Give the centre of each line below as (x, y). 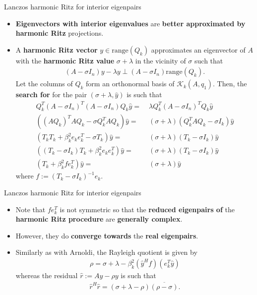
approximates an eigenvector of (198, 49)
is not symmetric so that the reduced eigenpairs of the (147, 209)
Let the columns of (44, 84)
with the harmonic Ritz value (65, 60)
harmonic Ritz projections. (60, 33)
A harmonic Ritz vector (57, 49)
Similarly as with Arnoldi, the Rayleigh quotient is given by (106, 252)
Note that (31, 209)
